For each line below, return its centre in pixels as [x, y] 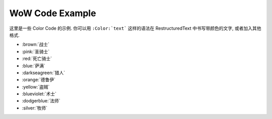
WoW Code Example [53, 13]
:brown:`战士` [36, 44]
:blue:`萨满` [33, 66]
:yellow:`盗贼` [36, 87]
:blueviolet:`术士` [39, 94]
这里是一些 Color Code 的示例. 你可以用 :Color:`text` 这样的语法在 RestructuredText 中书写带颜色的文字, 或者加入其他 [135, 28]
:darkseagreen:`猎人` [44, 73]
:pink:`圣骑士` [36, 51]
